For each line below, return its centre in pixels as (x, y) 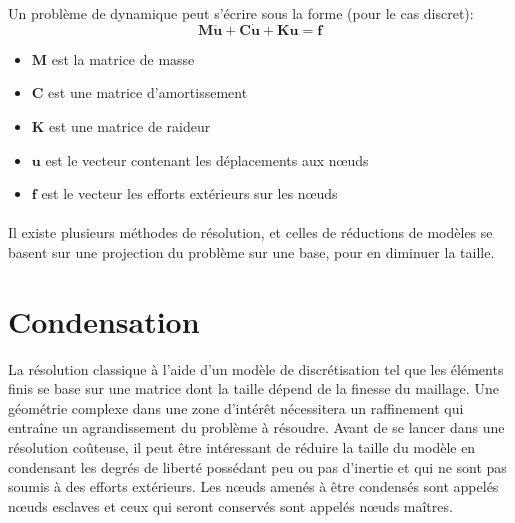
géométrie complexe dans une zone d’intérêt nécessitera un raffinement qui (236, 407)
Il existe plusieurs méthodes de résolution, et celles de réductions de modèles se (250, 232)
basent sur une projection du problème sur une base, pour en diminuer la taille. (251, 251)
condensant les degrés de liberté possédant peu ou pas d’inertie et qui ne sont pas (257, 466)
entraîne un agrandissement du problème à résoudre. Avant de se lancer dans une (256, 427)
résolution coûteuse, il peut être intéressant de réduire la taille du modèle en (242, 447)
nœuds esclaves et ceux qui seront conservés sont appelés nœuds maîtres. (230, 505)
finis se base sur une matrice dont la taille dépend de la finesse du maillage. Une (253, 388)
